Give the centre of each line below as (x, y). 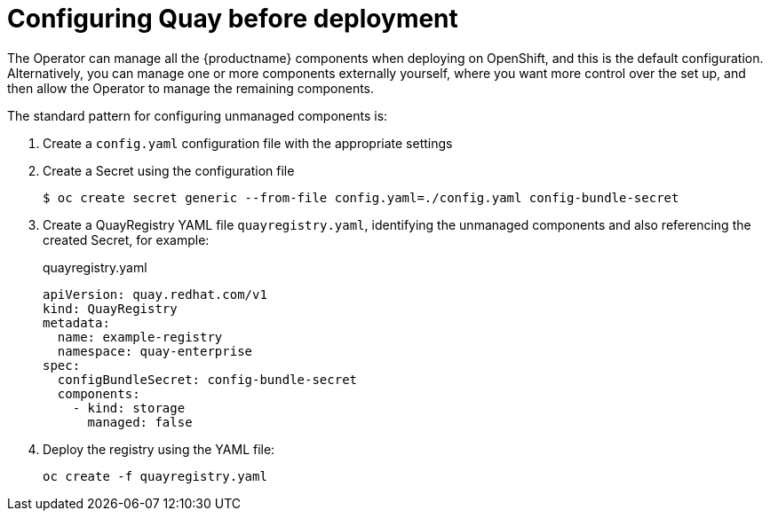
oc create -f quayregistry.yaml (155, 476)
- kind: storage (129, 408)
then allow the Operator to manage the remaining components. (191, 88)
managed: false (140, 422)
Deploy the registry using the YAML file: (159, 449)
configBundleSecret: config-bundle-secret (207, 379)
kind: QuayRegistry (110, 308)
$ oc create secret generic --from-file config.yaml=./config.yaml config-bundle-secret (361, 197)
